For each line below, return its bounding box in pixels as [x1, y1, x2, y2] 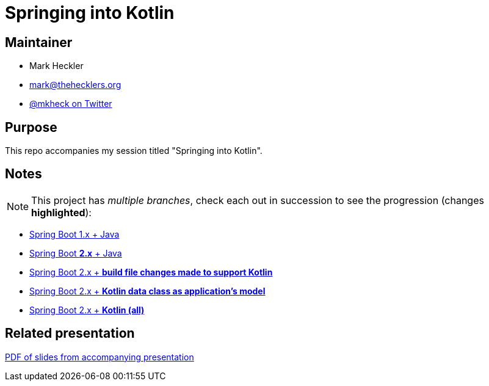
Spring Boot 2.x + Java [29, 247, 122, 258]
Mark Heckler [29, 60, 84, 71]
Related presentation [5, 326, 135, 341]
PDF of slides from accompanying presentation [5, 351, 194, 362]
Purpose [5, 119, 57, 135]
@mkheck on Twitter [29, 98, 112, 109]
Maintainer [5, 34, 73, 50]
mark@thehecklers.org [29, 79, 121, 90]
